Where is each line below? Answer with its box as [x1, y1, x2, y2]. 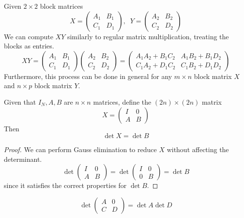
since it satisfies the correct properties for [4, 180, 127, 190]
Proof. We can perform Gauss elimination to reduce [4, 144, 157, 155]
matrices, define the [93, 96, 152, 107]
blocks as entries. [4, 41, 54, 51]
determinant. [4, 154, 42, 164]
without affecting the [167, 144, 229, 155]
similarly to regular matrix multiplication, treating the [67, 31, 229, 41]
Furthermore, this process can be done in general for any [4, 71, 172, 81]
